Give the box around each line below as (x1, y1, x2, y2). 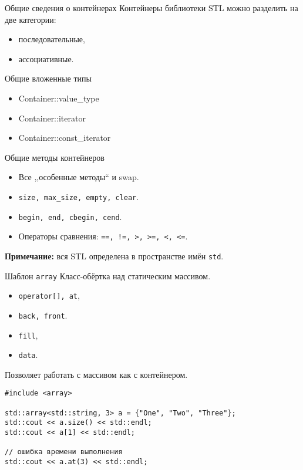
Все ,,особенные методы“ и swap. (18, 171, 139, 183)
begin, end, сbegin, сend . (18, 210, 122, 222)
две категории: (5, 13, 56, 25)
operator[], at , (18, 289, 80, 302)
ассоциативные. (18, 52, 74, 65)
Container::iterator (18, 111, 86, 124)
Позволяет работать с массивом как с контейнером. (5, 368, 188, 380)
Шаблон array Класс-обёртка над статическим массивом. (5, 269, 211, 282)
